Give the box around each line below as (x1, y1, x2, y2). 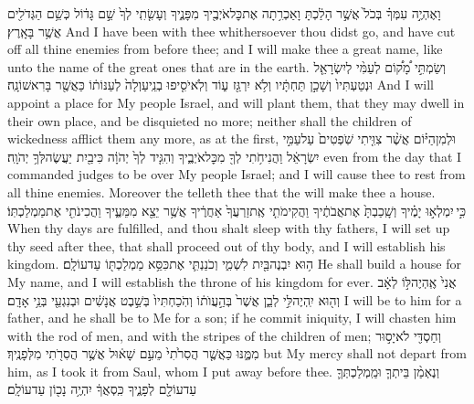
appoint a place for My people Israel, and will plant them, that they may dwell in (7, 92, 465, 112)
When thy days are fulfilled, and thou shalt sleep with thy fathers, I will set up (7, 218, 450, 238)
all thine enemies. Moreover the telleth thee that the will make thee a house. (7, 182, 436, 201)
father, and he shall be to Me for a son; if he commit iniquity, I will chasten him (7, 308, 457, 327)
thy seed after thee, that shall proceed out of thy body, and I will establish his (7, 236, 446, 255)
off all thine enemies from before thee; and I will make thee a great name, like (7, 39, 443, 58)
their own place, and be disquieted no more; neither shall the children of (7, 111, 412, 130)
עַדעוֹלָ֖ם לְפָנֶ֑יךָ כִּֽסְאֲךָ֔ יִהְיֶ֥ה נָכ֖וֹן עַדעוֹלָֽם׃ (7, 379, 197, 399)
